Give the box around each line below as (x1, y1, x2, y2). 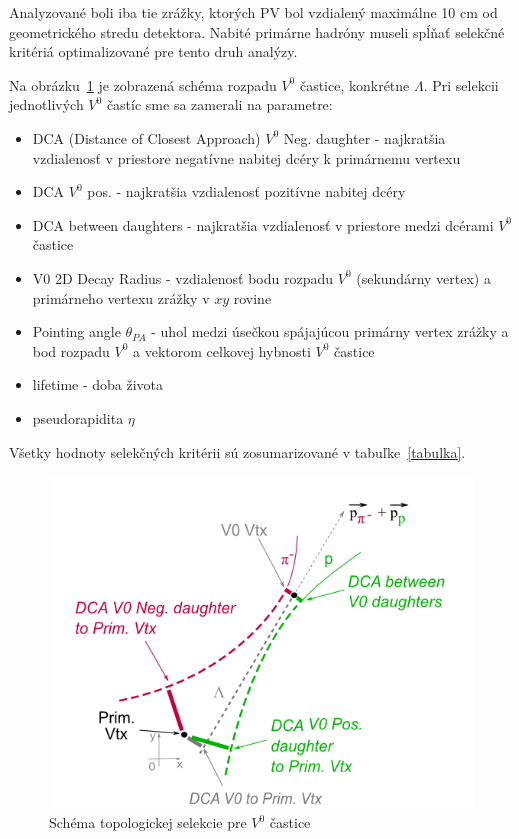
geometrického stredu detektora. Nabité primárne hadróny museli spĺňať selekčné (9, 21, 505, 42)
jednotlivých (9, 94, 84, 115)
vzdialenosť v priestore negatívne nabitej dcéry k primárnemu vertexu (32, 147, 461, 168)
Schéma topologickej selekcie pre (49, 812, 247, 832)
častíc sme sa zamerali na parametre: (106, 94, 333, 115)
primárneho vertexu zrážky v (32, 287, 210, 308)
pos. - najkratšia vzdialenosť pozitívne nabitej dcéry (87, 181, 406, 202)
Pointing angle (32, 321, 121, 342)
